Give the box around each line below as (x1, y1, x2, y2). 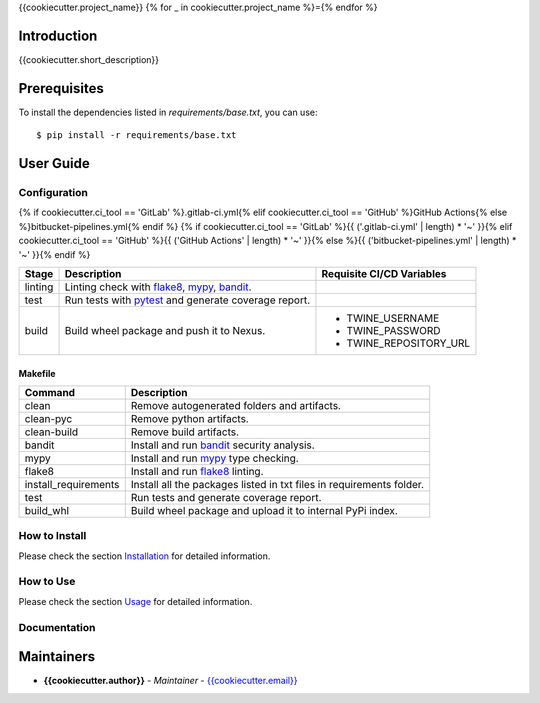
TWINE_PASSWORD (346, 323, 441, 337)
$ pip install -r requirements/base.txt (36, 130, 237, 141)
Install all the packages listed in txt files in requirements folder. (130, 477, 425, 491)
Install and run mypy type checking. (130, 451, 299, 465)
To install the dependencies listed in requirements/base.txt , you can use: (18, 106, 318, 118)
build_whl (24, 503, 70, 517)
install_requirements (24, 477, 120, 491)
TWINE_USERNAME (346, 311, 440, 325)
